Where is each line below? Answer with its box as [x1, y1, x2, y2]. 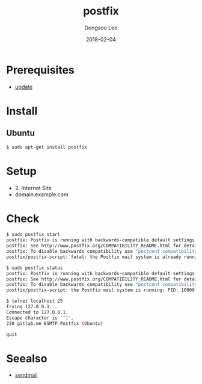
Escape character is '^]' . [6, 315, 74, 321]
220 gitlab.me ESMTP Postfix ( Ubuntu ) [6, 320, 103, 326]
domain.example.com [14, 191, 69, 198]
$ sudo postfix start [6, 232, 61, 238]
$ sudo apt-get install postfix [6, 144, 87, 150]
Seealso [6, 351, 47, 365]
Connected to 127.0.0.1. [6, 309, 69, 315]
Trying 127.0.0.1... [6, 304, 58, 310]
